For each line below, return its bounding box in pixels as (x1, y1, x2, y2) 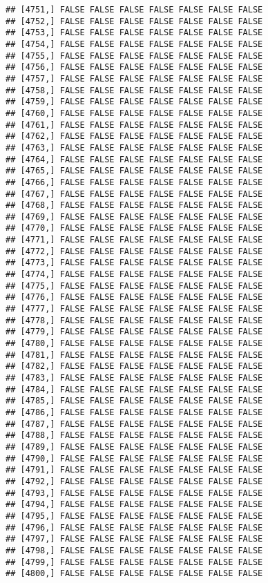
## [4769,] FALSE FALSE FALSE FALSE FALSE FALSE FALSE (6, 211, 263, 222)
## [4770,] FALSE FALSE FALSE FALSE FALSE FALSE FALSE (6, 223, 263, 233)
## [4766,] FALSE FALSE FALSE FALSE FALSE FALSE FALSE (6, 177, 263, 187)
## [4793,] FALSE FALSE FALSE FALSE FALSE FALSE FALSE (6, 488, 263, 498)
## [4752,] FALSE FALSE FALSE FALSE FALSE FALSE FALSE (6, 16, 263, 26)
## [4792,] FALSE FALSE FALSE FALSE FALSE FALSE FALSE (6, 476, 263, 486)
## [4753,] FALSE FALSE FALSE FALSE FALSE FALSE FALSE (6, 28, 263, 38)
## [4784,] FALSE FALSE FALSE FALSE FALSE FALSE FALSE (6, 384, 263, 394)
